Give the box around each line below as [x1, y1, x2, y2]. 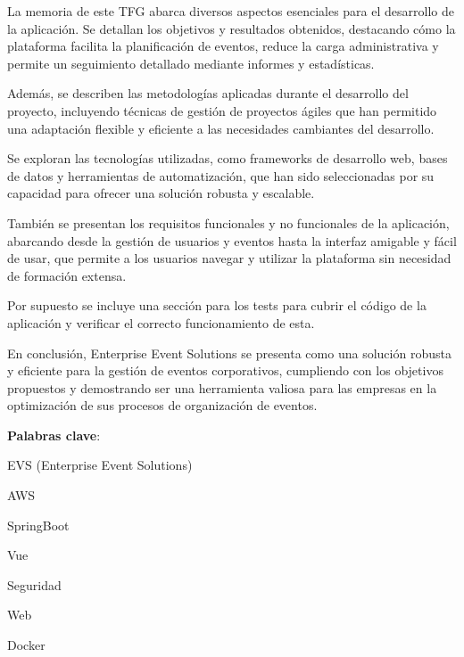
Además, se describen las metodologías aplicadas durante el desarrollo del [7, 84, 409, 103]
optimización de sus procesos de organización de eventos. [7, 396, 318, 415]
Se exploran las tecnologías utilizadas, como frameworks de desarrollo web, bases [7, 149, 448, 168]
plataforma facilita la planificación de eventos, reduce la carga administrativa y [7, 37, 439, 55]
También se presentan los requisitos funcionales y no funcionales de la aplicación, [7, 213, 450, 232]
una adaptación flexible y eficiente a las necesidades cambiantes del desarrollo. [7, 119, 435, 137]
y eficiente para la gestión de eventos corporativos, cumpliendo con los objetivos [7, 361, 443, 380]
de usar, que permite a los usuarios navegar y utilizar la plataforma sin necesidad [7, 249, 452, 267]
